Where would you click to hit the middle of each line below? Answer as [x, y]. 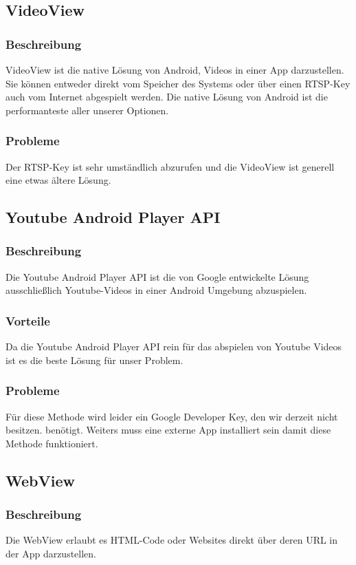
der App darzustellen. [51, 553]
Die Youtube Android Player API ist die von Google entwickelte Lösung [157, 276]
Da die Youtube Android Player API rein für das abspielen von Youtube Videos [174, 347]
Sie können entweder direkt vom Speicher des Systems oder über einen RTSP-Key [178, 83]
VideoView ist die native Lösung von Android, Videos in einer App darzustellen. [175, 70]
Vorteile [28, 320]
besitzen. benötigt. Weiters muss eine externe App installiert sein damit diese [168, 430]
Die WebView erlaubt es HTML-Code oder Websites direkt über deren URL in [172, 540]
